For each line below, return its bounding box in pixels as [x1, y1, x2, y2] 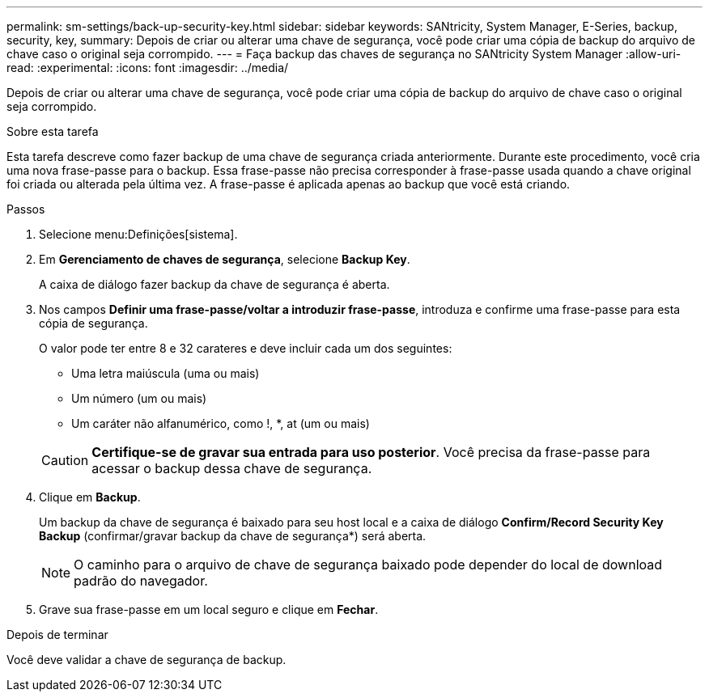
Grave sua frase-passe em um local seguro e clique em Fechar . [39, 603, 379, 616]
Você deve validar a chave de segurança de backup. [6, 653, 287, 666]
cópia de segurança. [39, 316, 148, 330]
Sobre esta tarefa [6, 125, 99, 138]
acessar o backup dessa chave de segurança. [91, 460, 372, 476]
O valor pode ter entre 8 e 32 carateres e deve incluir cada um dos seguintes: [39, 341, 452, 355]
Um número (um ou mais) [71, 391, 207, 405]
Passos [6, 202, 45, 216]
